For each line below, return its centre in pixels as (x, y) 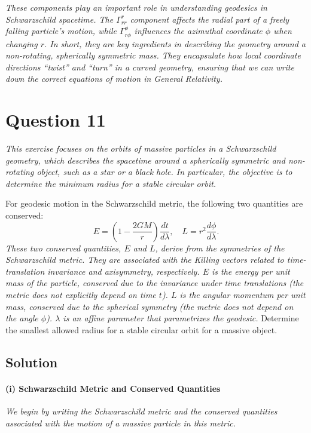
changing (22, 43)
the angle (22, 318)
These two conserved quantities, (63, 248)
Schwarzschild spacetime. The (60, 19)
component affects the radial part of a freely (210, 19)
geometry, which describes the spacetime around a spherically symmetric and (145, 160)
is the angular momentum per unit (243, 295)
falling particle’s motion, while (61, 31)
